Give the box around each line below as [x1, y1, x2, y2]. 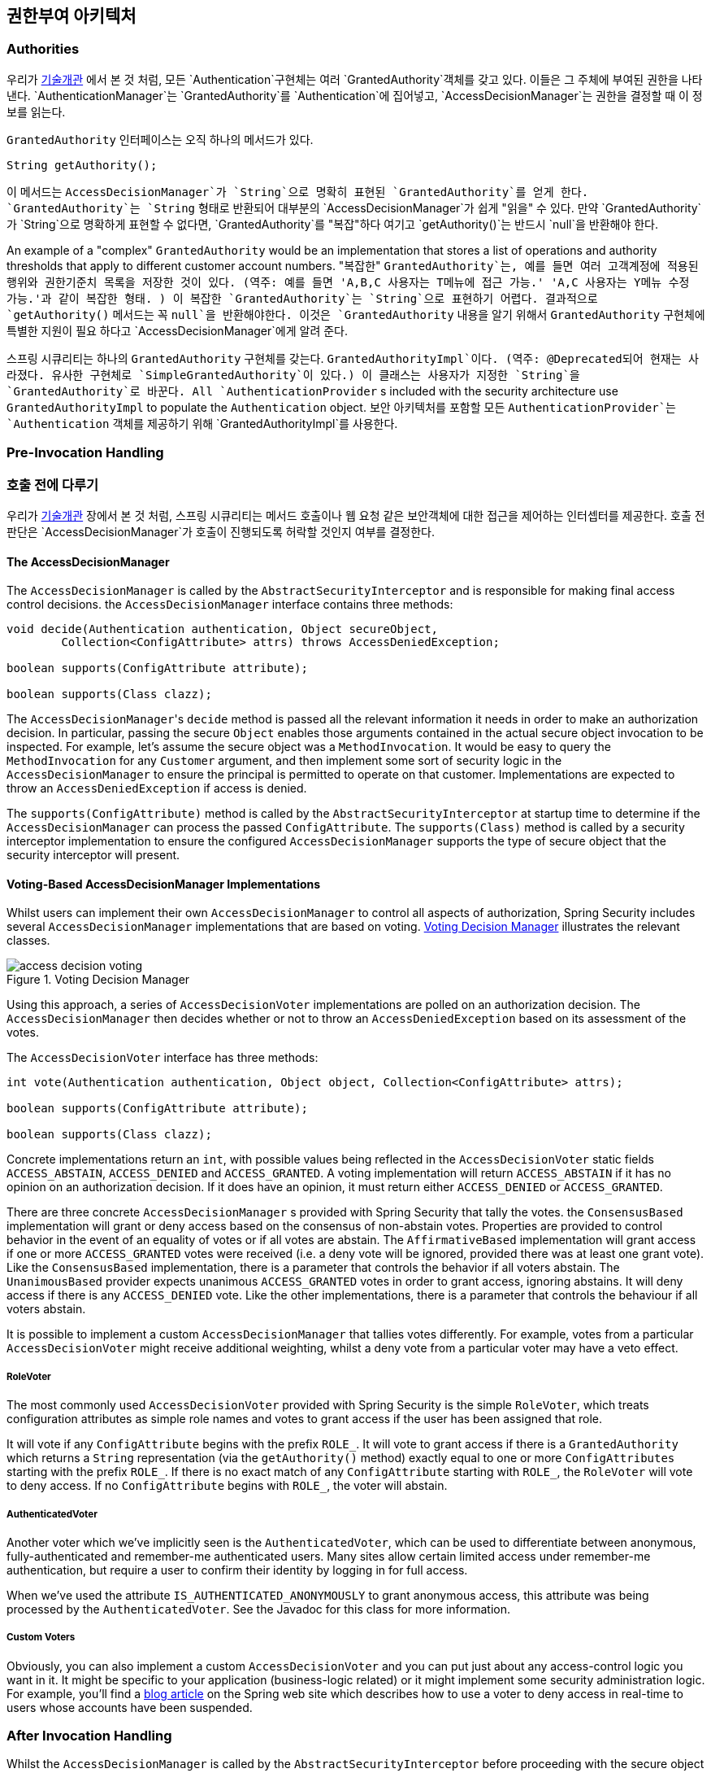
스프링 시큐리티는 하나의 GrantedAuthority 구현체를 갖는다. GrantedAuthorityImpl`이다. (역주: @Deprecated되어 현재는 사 [7, 351, 699, 365]
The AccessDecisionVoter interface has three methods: [7, 1050, 319, 1065]
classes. [7, 933, 50, 948]
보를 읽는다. [7, 104, 66, 119]
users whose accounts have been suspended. [7, 1700, 253, 1714]
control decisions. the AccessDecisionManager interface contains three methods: [7, 597, 453, 612]
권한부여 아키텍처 [7, 6, 137, 26]
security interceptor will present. [7, 848, 180, 862]
